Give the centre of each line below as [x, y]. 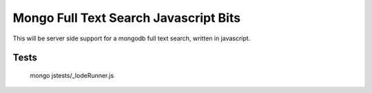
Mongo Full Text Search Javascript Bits [127, 18]
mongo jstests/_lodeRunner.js [72, 75]
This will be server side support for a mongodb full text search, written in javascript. [132, 38]
